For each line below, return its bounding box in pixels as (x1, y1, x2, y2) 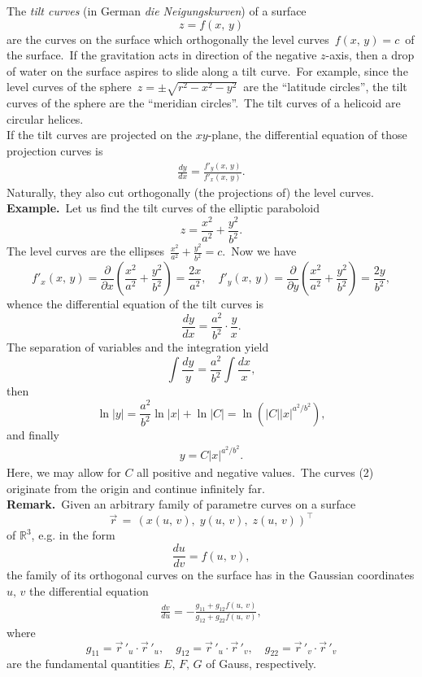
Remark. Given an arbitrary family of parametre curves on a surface (7, 496, 356, 513)
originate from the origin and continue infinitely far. (7, 479, 265, 496)
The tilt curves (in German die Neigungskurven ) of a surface (7, 2, 307, 19)
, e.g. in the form (31, 526, 115, 544)
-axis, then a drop (325, 46, 415, 63)
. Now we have (222, 242, 297, 260)
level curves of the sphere (7, 78, 132, 95)
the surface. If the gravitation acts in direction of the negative (7, 46, 317, 63)
